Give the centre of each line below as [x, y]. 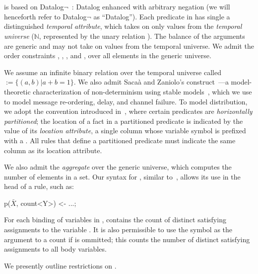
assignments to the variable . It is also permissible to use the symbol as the [118, 229]
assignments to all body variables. [55, 249]
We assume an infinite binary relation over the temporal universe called [113, 72]
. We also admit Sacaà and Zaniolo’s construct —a [151, 82]
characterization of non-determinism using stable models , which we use [142, 91]
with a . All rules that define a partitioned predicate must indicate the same [120, 140]
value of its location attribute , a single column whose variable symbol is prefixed [125, 131]
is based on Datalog [34, 7]
